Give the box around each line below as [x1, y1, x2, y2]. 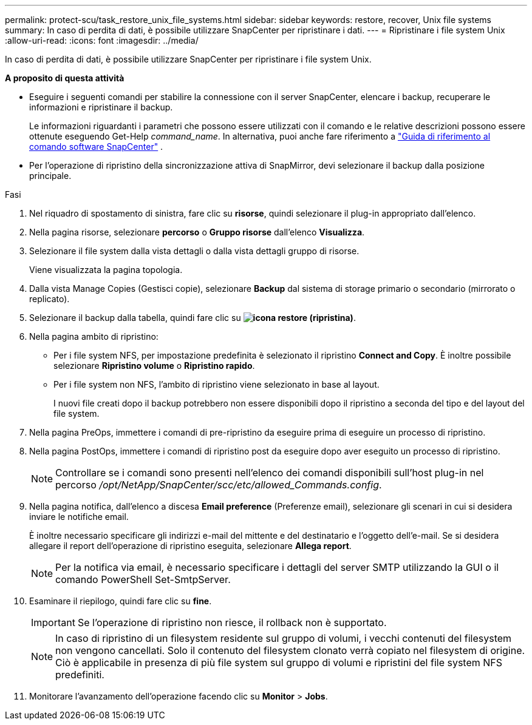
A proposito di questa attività [5, 73, 124, 83]
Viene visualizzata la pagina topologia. [29, 265, 183, 275]
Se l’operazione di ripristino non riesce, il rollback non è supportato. [77, 616, 387, 629]
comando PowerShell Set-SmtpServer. [55, 573, 231, 585]
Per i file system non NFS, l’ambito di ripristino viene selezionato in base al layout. [53, 379, 380, 389]
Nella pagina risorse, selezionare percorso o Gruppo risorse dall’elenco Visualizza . [29, 227, 365, 237]
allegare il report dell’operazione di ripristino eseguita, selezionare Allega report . [29, 541, 352, 551]
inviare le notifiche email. [29, 511, 129, 522]
